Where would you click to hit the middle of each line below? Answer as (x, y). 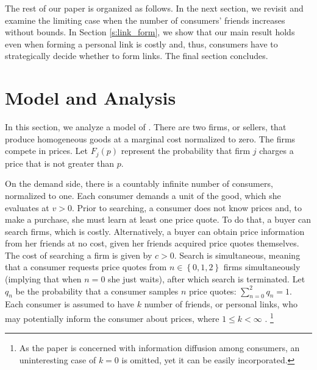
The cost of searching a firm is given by (79, 255)
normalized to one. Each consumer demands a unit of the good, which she (143, 195)
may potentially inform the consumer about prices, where (112, 318)
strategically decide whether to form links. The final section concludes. (137, 56)
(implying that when (43, 279)
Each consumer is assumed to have (70, 304)
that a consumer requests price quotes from (86, 267)
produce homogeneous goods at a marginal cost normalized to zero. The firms (150, 138)
